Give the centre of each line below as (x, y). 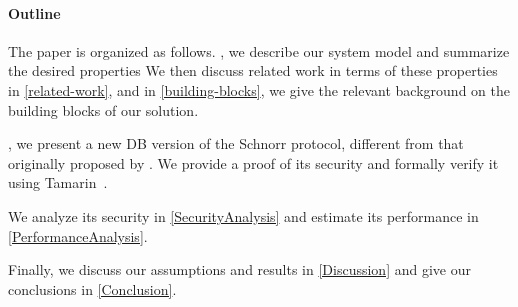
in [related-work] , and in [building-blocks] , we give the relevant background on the (259, 89)
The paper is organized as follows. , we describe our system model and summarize (259, 50)
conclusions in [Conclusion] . (92, 288)
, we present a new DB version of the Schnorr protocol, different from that (236, 143)
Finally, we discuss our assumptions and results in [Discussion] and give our (239, 269)
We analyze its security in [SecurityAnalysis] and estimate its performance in (243, 215)
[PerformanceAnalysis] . (78, 235)
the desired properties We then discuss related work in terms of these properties (253, 70)
